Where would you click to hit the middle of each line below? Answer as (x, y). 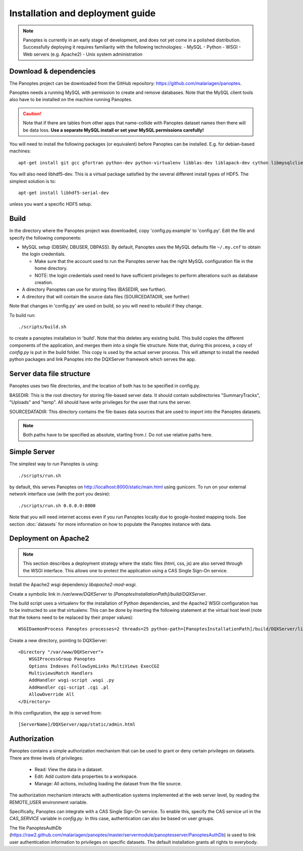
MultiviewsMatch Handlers (61, 673)
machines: (20, 151)
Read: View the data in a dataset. (69, 770)
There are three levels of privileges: (46, 758)
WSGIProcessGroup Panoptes (62, 659)
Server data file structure (50, 374)
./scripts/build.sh (42, 327)
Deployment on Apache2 (49, 539)
